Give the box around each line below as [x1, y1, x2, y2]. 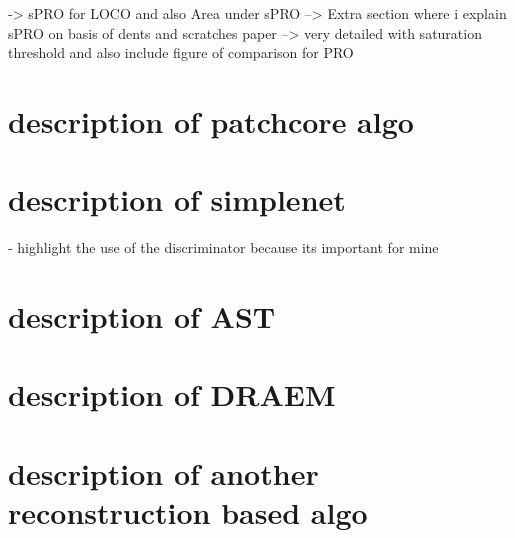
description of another [8, 452, 319, 493]
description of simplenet [8, 179, 346, 220]
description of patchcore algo [8, 100, 414, 141]
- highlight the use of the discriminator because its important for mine [8, 237, 439, 258]
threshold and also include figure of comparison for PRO [8, 42, 354, 63]
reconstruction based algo [8, 492, 368, 532]
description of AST [8, 296, 276, 337]
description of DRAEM [8, 374, 336, 415]
